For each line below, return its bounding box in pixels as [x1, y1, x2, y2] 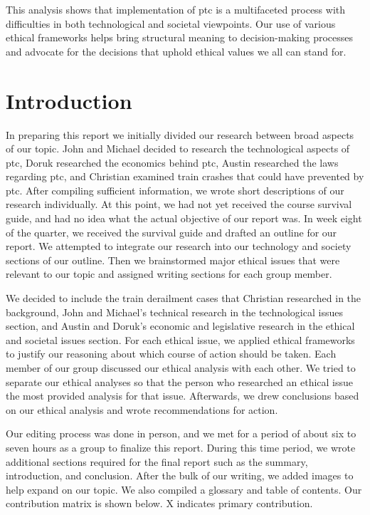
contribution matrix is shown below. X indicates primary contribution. [6, 496, 313, 511]
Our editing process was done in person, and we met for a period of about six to [6, 426, 356, 441]
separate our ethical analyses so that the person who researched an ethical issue [6, 374, 354, 389]
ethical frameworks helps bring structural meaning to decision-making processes [6, 30, 354, 45]
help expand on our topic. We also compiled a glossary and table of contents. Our [6, 482, 362, 496]
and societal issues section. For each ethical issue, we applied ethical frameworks [6, 332, 355, 347]
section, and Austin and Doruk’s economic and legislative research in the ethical [6, 318, 355, 333]
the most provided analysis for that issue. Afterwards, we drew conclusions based [6, 388, 359, 403]
